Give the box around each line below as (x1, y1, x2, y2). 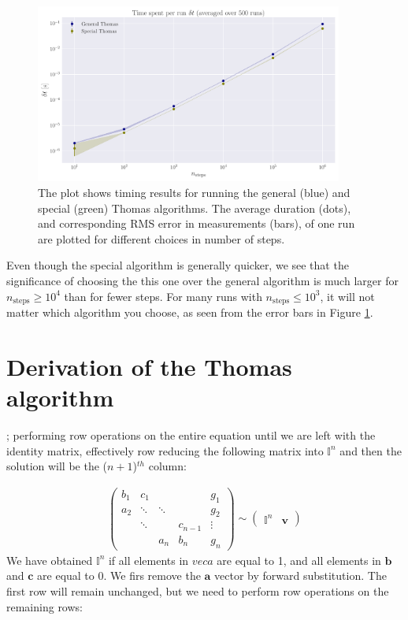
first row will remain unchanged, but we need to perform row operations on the (6, 583, 389, 600)
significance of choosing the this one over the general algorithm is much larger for (6, 273, 399, 289)
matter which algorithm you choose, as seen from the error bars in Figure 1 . (6, 304, 373, 321)
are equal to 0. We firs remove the (37, 567, 201, 584)
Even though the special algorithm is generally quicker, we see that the (6, 257, 349, 273)
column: (148, 458, 187, 474)
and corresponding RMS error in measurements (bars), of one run (38, 215, 355, 232)
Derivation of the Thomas (6, 350, 292, 382)
